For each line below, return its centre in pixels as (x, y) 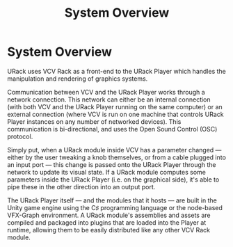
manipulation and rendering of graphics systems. (78, 79)
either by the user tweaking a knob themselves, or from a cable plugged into (116, 157)
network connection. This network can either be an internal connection (109, 99)
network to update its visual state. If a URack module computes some (107, 172)
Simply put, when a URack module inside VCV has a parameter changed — (114, 150)
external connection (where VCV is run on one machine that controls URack (115, 114)
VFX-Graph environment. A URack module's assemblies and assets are (109, 215)
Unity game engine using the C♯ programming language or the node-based (115, 207)
